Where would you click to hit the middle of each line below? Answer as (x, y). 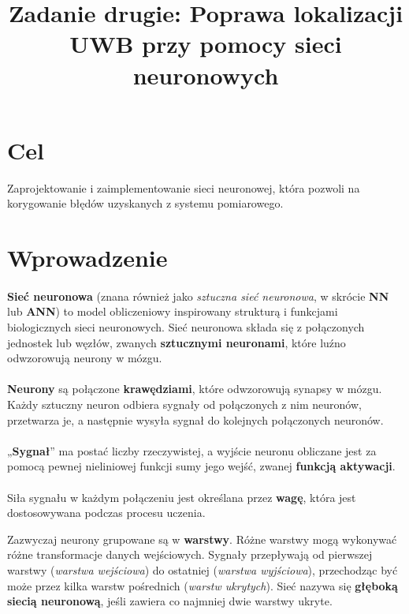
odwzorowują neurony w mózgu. (85, 358)
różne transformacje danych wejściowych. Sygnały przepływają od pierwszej (190, 554)
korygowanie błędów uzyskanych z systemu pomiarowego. (145, 203)
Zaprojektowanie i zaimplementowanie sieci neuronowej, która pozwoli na (184, 187)
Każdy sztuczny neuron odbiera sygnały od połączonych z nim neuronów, (184, 404)
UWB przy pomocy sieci (206, 44)
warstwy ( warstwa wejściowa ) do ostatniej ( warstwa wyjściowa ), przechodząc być (203, 569)
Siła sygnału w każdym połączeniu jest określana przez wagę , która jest (182, 497)
